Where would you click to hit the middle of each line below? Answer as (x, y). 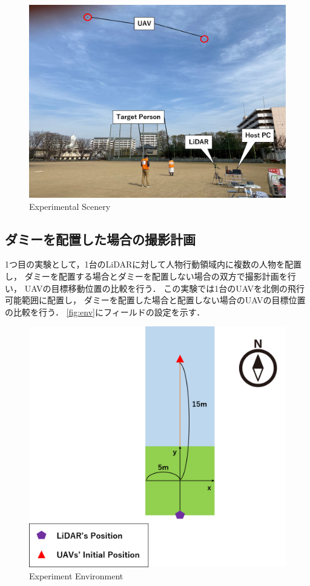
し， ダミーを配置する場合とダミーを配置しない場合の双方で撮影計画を (146, 276)
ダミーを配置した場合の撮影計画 (100, 239)
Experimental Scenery (70, 206)
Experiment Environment (76, 575)
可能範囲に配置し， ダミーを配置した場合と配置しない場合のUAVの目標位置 (155, 300)
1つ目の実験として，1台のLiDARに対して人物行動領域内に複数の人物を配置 (153, 264)
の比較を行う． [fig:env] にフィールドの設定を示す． (105, 312)
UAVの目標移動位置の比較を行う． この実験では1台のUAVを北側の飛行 (165, 288)
